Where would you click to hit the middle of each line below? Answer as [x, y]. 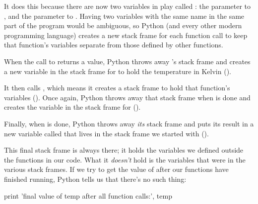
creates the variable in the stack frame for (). [72, 107]
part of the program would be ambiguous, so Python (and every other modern [123, 25]
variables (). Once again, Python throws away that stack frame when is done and [127, 97]
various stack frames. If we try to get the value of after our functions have [116, 169]
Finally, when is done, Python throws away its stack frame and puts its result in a [129, 123]
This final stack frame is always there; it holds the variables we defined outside [124, 150]
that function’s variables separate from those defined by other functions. [114, 45]
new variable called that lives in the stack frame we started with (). [106, 133]
